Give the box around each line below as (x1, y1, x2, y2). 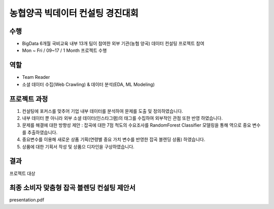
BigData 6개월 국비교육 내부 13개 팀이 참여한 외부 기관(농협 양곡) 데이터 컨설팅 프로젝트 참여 (22, 41, 204, 47)
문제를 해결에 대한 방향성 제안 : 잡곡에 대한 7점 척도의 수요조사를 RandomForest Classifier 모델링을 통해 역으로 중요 (22, 122, 251, 128)
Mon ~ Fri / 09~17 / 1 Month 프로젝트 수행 (22, 47, 107, 53)
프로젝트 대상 (9, 170, 36, 176)
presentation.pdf (9, 197, 45, 203)
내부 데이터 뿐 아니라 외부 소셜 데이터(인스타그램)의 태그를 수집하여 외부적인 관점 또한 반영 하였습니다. (22, 115, 223, 122)
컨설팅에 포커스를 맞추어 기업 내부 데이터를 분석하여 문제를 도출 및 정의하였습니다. (22, 108, 184, 114)
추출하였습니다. (27, 129, 58, 135)
